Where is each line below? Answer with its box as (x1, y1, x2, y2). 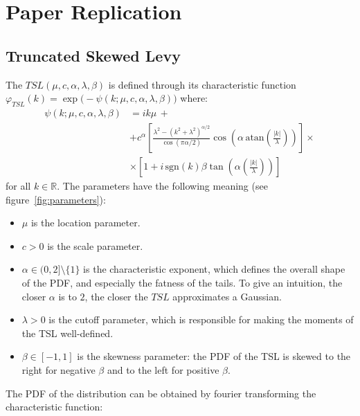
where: (180, 91, 208, 105)
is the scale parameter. (47, 238, 143, 253)
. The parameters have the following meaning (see (57, 179, 268, 193)
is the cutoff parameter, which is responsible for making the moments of (48, 312, 354, 327)
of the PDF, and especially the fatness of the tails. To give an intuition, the (21, 275, 343, 290)
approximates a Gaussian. (172, 289, 282, 303)
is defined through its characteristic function (108, 77, 296, 91)
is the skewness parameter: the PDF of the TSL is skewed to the (77, 349, 351, 363)
